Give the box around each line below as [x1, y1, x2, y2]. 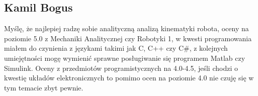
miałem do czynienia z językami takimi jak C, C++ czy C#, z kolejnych [4, 43, 228, 53]
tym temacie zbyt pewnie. [4, 82, 83, 92]
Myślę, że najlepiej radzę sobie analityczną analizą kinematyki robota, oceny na [4, 23, 249, 34]
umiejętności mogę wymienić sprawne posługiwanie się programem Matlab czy [4, 52, 245, 63]
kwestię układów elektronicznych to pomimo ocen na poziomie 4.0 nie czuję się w [4, 72, 254, 83]
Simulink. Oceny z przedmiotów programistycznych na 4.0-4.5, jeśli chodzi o [4, 62, 238, 73]
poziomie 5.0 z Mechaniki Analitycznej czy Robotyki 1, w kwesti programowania [4, 33, 252, 43]
